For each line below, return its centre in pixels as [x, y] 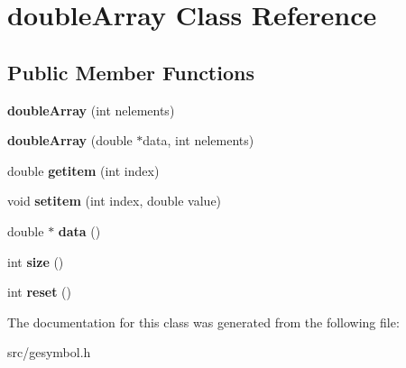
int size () [36, 261]
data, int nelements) [198, 140]
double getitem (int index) [83, 170]
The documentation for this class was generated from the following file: [203, 322]
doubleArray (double [70, 140]
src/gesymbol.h [49, 352]
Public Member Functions [131, 72]
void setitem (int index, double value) [115, 201]
